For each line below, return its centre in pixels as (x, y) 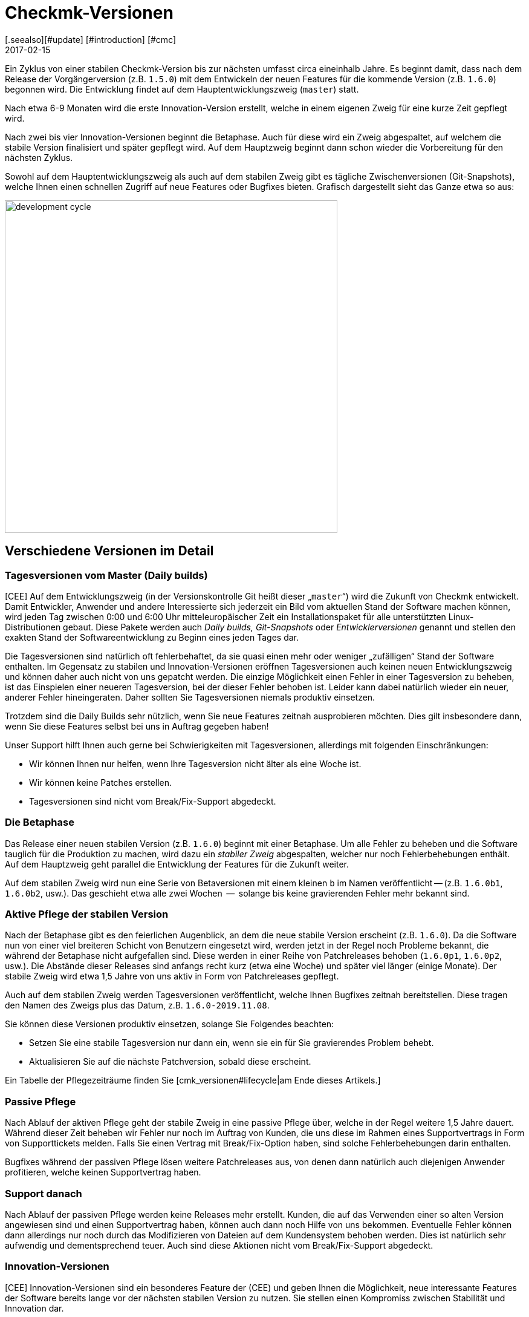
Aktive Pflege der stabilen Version (87, 914)
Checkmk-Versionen (89, 13)
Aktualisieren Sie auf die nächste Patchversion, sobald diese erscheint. (170, 1062)
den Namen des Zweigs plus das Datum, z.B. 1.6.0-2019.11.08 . (137, 1005)
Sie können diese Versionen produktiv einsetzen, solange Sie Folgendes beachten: (170, 1024)
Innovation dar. (34, 1308)
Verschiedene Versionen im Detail (109, 551)
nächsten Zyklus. (39, 157)
